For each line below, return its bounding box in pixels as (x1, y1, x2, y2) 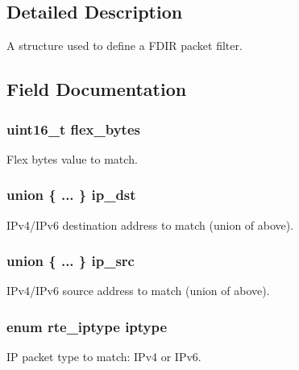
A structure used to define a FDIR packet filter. (6, 37, 243, 54)
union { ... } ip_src (6, 251, 135, 271)
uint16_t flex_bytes (6, 118, 140, 139)
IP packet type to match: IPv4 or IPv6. (6, 348, 201, 365)
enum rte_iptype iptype (6, 316, 168, 336)
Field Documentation (6, 77, 187, 102)
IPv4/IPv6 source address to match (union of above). (6, 282, 270, 299)
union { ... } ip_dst (6, 185, 136, 205)
